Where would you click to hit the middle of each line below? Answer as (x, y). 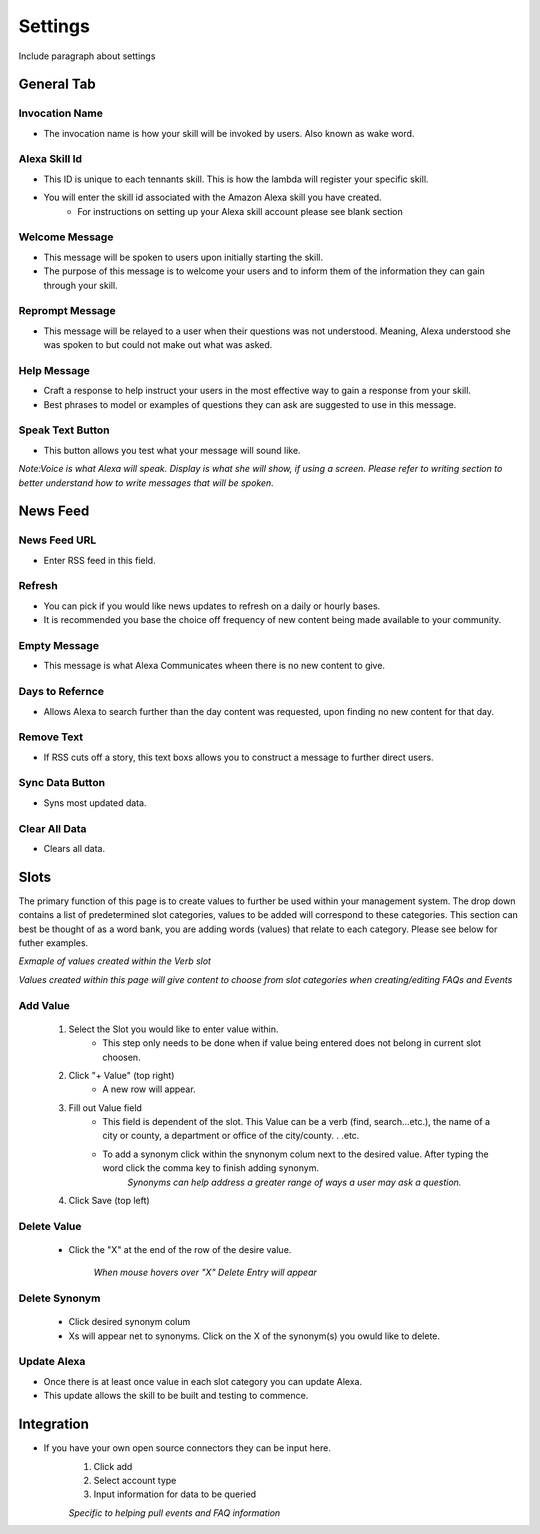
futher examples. (53, 943)
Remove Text (51, 737)
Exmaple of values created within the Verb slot (115, 961)
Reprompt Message (67, 311)
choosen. (121, 1057)
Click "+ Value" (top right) (121, 1075)
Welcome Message (66, 237)
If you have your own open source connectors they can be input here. (187, 1448)
